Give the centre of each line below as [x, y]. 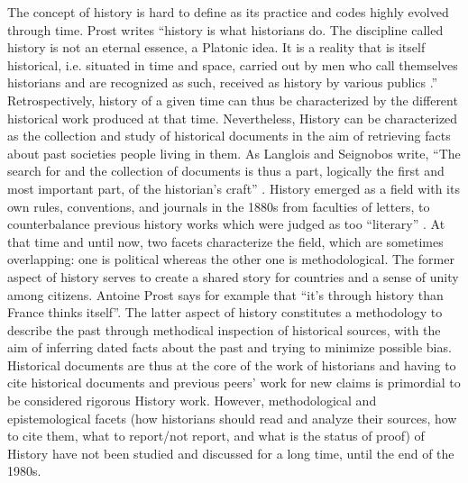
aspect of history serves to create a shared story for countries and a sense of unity [233, 276]
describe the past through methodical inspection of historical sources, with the [224, 329]
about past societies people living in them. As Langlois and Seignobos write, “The [234, 153]
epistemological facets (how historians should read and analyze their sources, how [232, 418]
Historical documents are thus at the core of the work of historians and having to [232, 365]
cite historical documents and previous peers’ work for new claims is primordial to [234, 383]
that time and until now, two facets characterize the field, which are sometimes [225, 241]
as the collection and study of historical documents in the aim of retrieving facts [229, 136]
